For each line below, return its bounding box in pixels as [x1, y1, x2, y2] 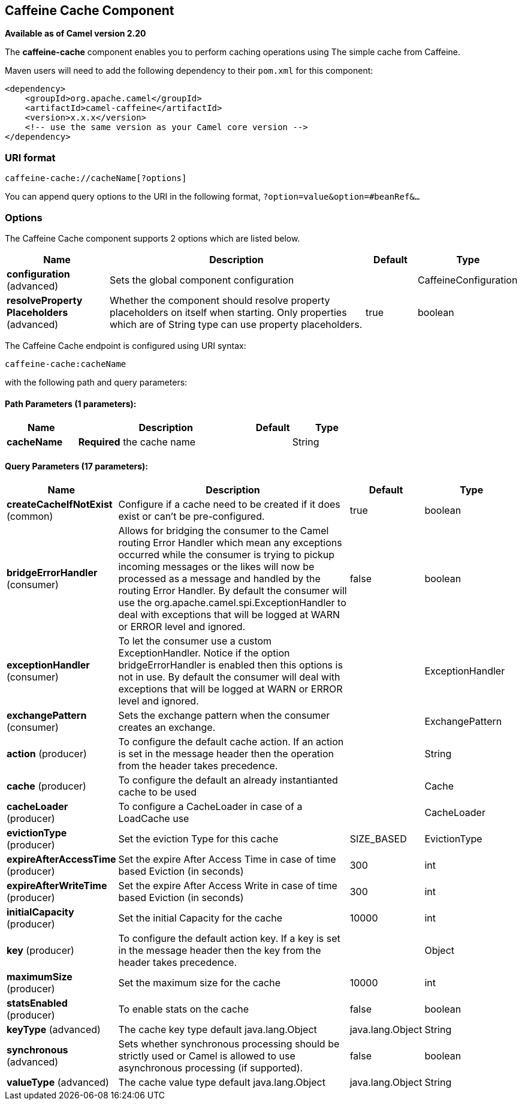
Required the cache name [78, 436, 196, 448]
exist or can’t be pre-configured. [118, 510, 265, 523]
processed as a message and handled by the [118, 573, 321, 585]
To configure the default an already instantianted [118, 774, 338, 787]
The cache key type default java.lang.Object [118, 1023, 317, 1036]
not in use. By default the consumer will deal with [118, 671, 340, 684]
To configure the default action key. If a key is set [118, 932, 340, 945]
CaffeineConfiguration [418, 273, 518, 286]
